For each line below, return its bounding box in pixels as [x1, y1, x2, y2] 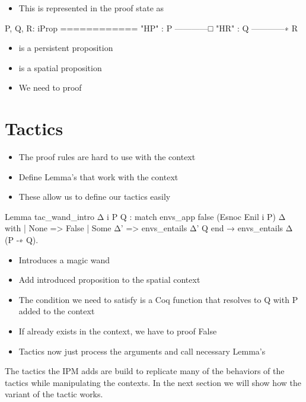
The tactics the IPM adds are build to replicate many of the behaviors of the [5, 365, 285, 377]
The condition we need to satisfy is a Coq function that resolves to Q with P [18, 293, 298, 305]
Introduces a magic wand [18, 253, 110, 266]
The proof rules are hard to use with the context [18, 151, 196, 163]
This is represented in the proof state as [18, 2, 164, 14]
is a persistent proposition [18, 42, 113, 54]
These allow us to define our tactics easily [18, 190, 171, 203]
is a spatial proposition [18, 61, 102, 74]
